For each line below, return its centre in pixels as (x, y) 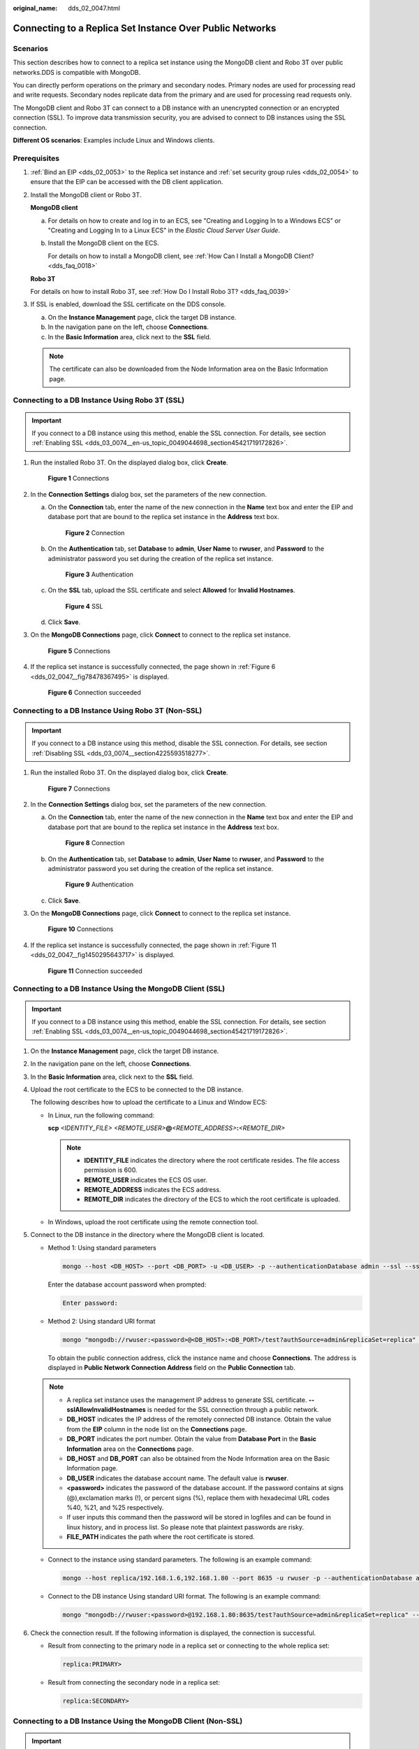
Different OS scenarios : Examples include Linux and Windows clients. (114, 140)
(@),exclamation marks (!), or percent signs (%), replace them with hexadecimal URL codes (198, 1498)
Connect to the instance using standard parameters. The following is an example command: (180, 1559)
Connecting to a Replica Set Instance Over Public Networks (145, 28)
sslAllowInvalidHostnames (106, 1410)
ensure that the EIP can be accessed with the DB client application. (127, 182)
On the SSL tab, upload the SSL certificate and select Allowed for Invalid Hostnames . (172, 590)
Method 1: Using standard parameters (102, 1247)
